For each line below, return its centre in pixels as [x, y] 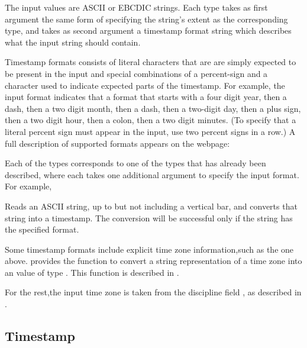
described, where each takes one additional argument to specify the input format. [152, 174]
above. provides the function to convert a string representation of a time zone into [153, 261]
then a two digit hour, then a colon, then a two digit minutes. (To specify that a [151, 120]
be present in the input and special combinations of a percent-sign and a [136, 73]
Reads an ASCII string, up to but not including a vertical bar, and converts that [151, 206]
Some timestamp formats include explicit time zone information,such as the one [149, 249]
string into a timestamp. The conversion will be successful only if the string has [149, 217]
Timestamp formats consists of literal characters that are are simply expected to [151, 62]
